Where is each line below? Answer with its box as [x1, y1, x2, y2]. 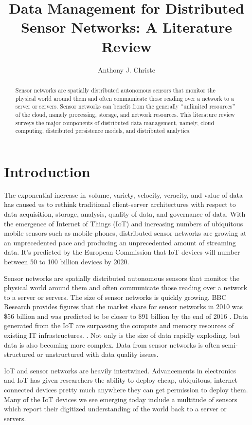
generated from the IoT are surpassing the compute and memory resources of [4, 320, 234, 331]
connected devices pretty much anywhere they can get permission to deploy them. [4, 385, 248, 395]
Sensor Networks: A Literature [20, 17, 233, 37]
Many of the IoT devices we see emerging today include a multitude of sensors [4, 394, 237, 404]
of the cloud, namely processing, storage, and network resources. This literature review [15, 110, 235, 118]
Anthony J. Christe [98, 64, 155, 74]
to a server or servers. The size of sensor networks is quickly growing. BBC [4, 292, 227, 302]
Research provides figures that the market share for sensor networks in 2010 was [4, 301, 243, 312]
